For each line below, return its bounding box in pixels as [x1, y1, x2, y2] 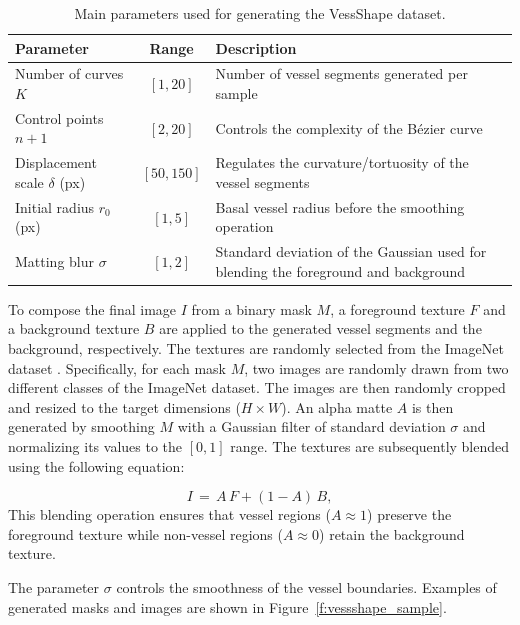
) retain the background [319, 523, 465, 544]
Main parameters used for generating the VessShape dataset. [74, 3, 446, 23]
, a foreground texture [330, 298, 465, 319]
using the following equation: [8, 455, 185, 476]
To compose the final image [8, 298, 177, 319]
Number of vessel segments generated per [215, 63, 468, 84]
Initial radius [15, 196, 95, 217]
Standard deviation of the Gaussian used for [215, 241, 487, 262]
